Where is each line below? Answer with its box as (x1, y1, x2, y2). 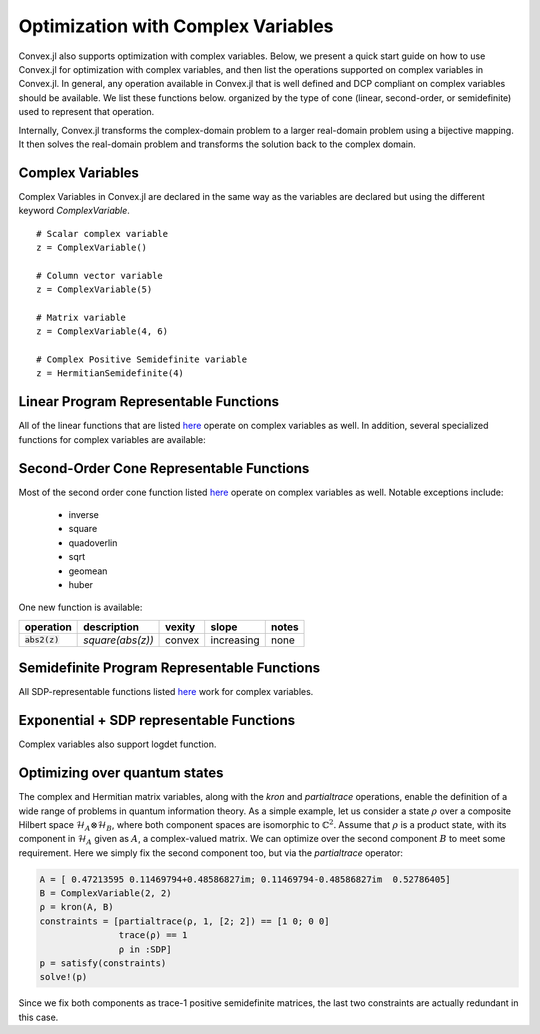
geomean (68, 565, 108, 577)
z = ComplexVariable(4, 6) (36, 326, 169, 337)
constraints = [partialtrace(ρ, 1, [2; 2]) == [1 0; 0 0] (39, 915, 330, 927)
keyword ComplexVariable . (18, 205, 130, 217)
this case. (18, 1011, 59, 1023)
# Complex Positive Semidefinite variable (36, 354, 248, 365)
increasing (210, 633, 260, 647)
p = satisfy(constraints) (39, 958, 167, 969)
